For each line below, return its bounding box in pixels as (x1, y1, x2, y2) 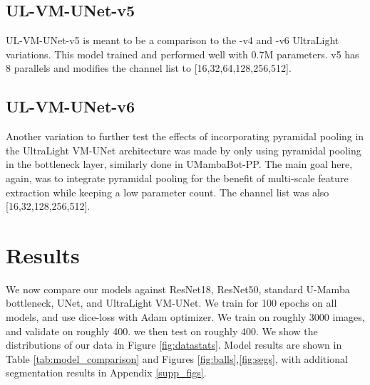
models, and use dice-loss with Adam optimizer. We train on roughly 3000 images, (6, 310, 365, 325)
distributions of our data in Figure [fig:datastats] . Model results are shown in (6, 337, 342, 352)
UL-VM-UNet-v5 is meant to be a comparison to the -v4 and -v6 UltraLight (6, 33, 339, 48)
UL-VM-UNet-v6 (6, 95, 135, 117)
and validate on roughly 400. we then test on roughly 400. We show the (6, 323, 318, 338)
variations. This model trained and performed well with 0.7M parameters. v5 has (6, 46, 359, 61)
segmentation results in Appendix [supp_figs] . (6, 365, 207, 380)
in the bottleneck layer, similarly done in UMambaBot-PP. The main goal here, (6, 157, 353, 172)
